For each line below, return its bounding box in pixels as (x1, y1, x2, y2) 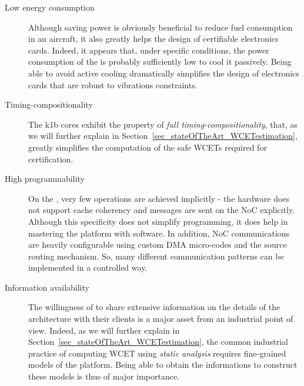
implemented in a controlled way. (28, 261, 148, 274)
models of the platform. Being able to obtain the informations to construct (28, 358, 298, 371)
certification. (28, 152, 74, 165)
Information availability (5, 281, 89, 293)
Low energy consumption (5, 1, 95, 13)
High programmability (5, 172, 85, 185)
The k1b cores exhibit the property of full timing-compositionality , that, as (28, 118, 298, 130)
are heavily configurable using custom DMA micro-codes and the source (28, 238, 287, 251)
